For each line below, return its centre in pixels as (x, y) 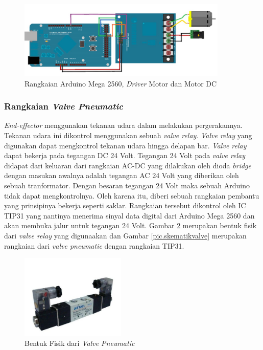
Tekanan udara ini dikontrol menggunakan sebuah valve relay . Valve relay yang (128, 135)
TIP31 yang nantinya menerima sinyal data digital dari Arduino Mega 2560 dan (129, 215)
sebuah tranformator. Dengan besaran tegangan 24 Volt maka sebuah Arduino (127, 185)
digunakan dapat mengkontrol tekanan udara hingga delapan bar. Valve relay (125, 145)
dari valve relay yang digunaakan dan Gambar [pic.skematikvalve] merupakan (125, 235)
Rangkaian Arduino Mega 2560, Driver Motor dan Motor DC (121, 83)
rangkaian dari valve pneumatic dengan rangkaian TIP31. (94, 245)
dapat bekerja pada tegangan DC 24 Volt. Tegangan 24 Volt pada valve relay (125, 155)
